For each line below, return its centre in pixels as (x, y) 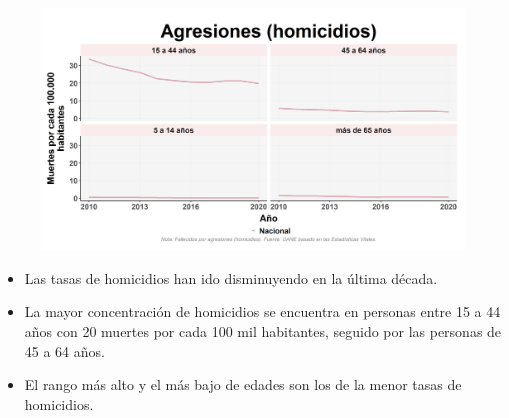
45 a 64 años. (64, 350)
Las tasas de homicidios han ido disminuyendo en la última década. (231, 277)
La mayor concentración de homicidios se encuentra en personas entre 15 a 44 (262, 311)
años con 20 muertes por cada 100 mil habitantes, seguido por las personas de (263, 331)
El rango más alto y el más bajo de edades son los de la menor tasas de (243, 384)
